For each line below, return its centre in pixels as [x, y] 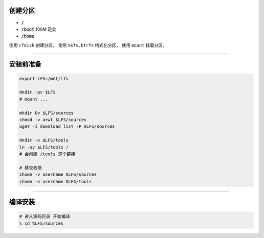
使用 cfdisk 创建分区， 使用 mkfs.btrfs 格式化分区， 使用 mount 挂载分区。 [88, 45]
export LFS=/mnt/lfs [44, 79]
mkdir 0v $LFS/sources [46, 113]
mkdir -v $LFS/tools [44, 140]
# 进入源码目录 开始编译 [45, 216]
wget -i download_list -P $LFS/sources [67, 127]
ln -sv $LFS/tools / [44, 147]
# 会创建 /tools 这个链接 [47, 154]
